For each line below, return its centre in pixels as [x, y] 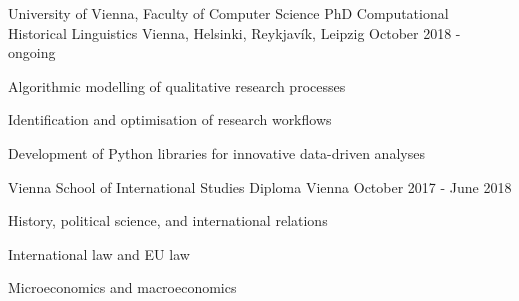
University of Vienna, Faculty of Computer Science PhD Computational [228, 13]
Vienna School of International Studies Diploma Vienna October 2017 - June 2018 [260, 186]
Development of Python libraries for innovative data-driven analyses [216, 152]
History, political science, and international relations [168, 220]
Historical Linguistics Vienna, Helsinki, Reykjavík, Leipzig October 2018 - [234, 32]
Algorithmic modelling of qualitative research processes [177, 85]
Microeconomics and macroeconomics [122, 287]
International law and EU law [99, 253]
